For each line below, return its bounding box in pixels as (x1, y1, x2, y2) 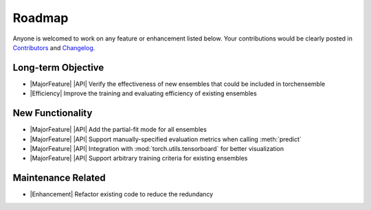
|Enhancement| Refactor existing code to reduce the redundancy (30, 190, 214, 198)
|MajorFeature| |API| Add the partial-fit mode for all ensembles (30, 126, 207, 134)
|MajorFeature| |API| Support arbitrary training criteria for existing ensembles (30, 154, 248, 163)
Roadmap (12, 10, 69, 25)
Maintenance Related (12, 172, 106, 184)
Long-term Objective (12, 62, 104, 73)
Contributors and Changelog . (12, 43, 95, 51)
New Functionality (12, 107, 93, 119)
